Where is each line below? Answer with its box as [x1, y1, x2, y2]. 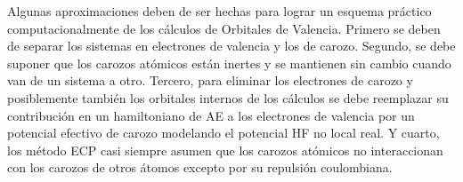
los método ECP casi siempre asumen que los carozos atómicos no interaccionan [7, 140, 443, 159]
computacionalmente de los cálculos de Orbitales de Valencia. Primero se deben [7, 19, 441, 37]
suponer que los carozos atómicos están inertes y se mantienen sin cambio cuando [7, 53, 451, 72]
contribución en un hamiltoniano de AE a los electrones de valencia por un [7, 106, 415, 124]
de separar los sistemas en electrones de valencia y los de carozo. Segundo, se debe [7, 36, 456, 55]
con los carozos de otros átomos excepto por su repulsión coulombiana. [7, 158, 393, 177]
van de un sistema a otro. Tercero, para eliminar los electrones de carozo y [7, 71, 413, 90]
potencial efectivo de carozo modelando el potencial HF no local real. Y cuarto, [7, 123, 440, 142]
